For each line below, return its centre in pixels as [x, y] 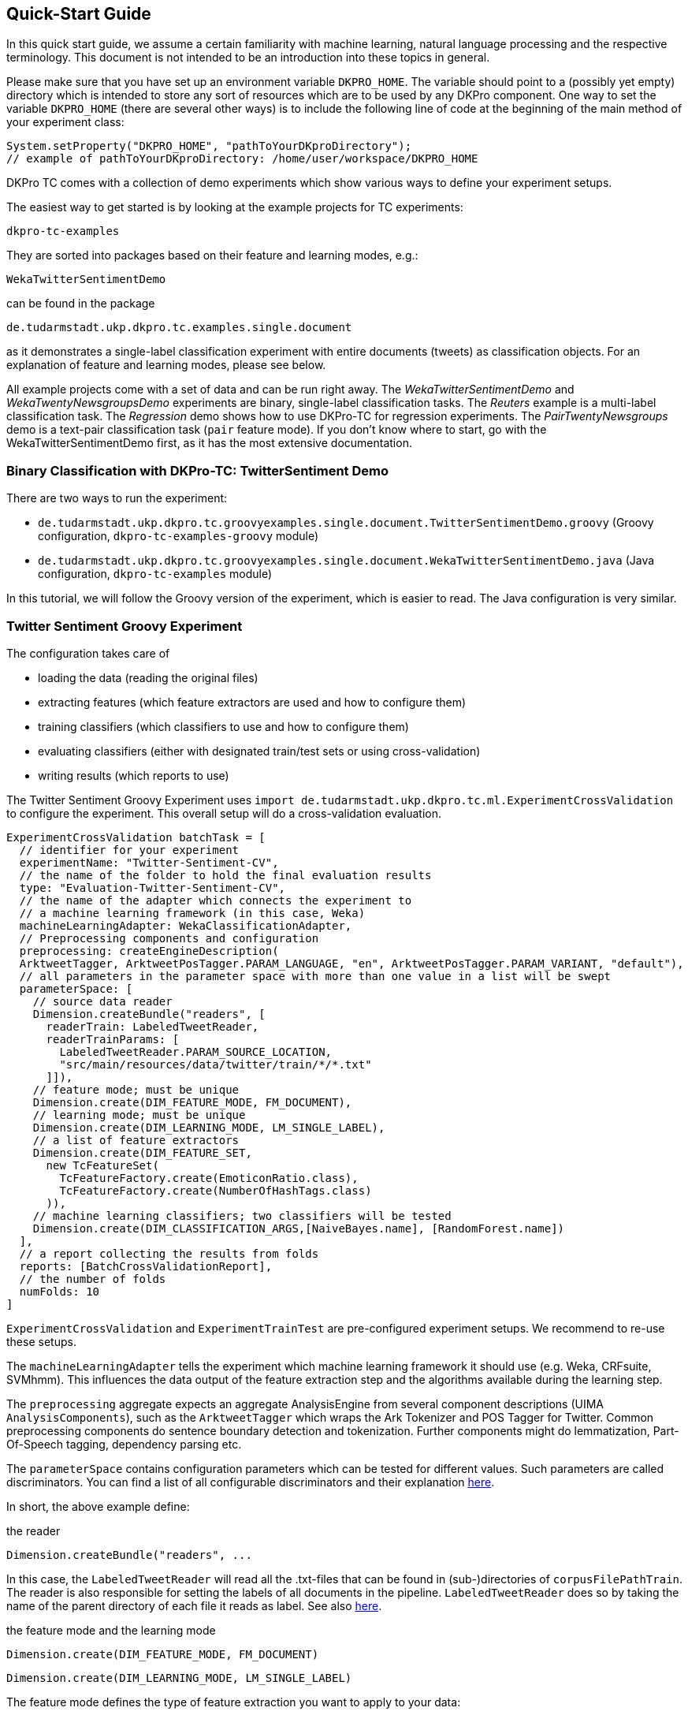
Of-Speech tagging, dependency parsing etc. [124, 1444]
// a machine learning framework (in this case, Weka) [192, 913]
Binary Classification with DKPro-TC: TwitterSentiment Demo [197, 470]
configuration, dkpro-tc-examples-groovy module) [179, 536]
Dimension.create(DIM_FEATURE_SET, [142, 1152]
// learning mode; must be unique [139, 1115]
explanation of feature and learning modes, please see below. [166, 365]
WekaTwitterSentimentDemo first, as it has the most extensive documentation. [209, 443]
